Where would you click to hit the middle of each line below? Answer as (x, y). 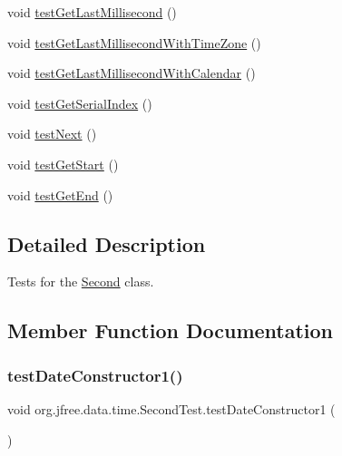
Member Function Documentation (171, 330)
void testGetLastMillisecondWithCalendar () (132, 73)
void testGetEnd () (60, 194)
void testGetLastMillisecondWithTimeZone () (134, 42)
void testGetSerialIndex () (80, 103)
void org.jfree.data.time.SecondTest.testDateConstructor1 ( (171, 408)
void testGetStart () (63, 164)
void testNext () (52, 134)
